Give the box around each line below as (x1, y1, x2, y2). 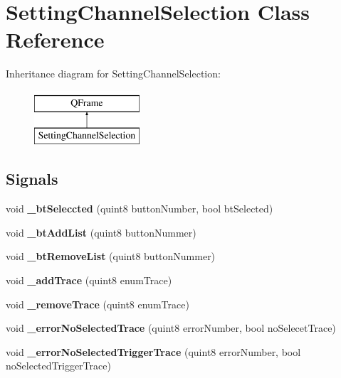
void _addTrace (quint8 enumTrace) (6, 273, 172, 288)
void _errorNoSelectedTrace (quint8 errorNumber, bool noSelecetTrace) (6, 320, 336, 335)
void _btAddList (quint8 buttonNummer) (6, 225, 196, 239)
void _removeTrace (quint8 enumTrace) (6, 296, 189, 311)
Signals (6, 168, 58, 190)
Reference (6, 25, 105, 54)
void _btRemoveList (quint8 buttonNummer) (6, 249, 216, 264)
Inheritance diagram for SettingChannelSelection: (6, 66, 221, 81)
